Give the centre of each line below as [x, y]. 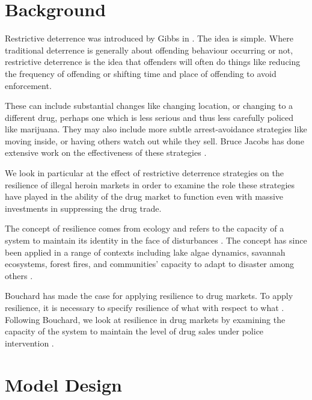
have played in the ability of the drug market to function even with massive [144, 196]
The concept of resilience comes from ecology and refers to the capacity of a [145, 228]
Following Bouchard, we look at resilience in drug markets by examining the [145, 319]
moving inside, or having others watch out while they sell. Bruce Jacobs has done [154, 140]
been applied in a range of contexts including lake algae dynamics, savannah [145, 252]
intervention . [29, 343]
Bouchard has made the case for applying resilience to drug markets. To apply [149, 296]
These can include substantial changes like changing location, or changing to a [149, 106]
